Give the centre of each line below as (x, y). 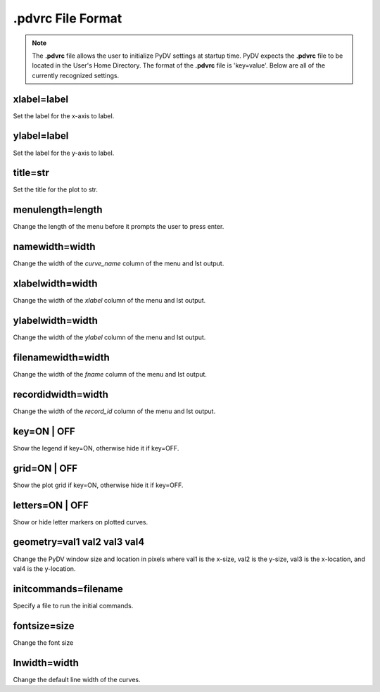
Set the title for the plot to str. (56, 189)
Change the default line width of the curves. (77, 679)
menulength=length (58, 210)
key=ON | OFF (44, 431)
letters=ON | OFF (51, 505)
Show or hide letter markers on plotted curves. (81, 522)
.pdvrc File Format (68, 18)
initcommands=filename (68, 589)
